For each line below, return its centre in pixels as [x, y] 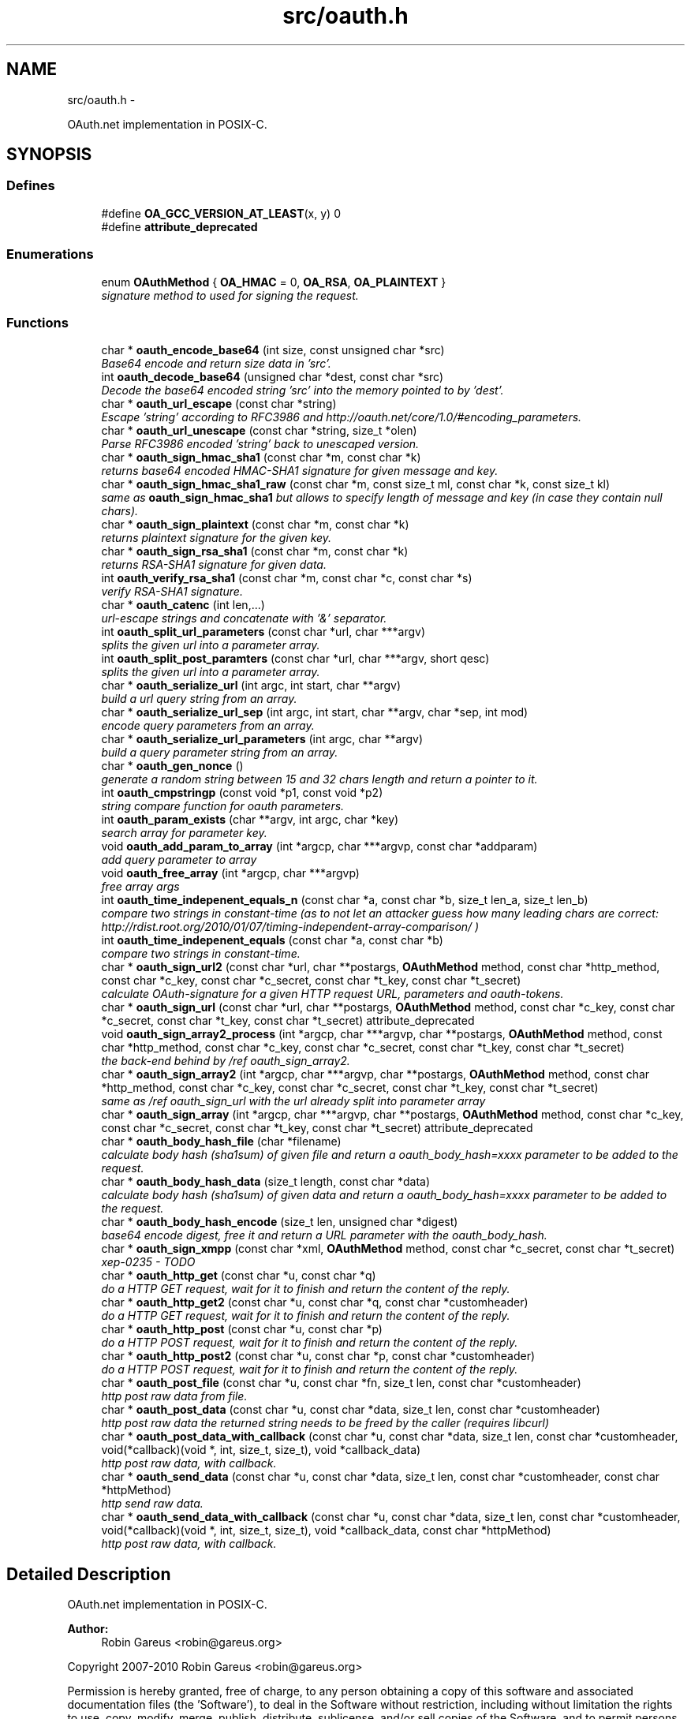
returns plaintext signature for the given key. [217, 538]
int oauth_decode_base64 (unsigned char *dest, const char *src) [273, 377]
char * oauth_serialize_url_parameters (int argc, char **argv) [262, 739]
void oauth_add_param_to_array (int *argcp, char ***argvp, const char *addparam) [319, 846]
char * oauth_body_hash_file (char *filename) [221, 1142]
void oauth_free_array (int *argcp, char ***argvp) [230, 873]
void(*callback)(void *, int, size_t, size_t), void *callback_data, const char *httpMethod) [326, 1530]
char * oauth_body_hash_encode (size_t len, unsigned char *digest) [280, 1222]
